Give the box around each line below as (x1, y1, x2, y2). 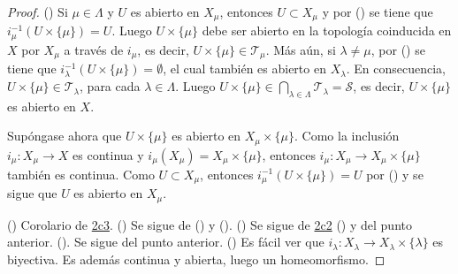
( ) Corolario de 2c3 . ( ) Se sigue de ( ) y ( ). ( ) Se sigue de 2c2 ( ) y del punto (7, 215, 412, 233)
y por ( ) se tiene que (322, 3, 433, 20)
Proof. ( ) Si (7, 3, 68, 20)
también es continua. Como (7, 164, 155, 183)
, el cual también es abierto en (163, 59, 326, 78)
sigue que (7, 184, 57, 202)
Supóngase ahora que (7, 126, 122, 145)
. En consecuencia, (346, 59, 446, 78)
